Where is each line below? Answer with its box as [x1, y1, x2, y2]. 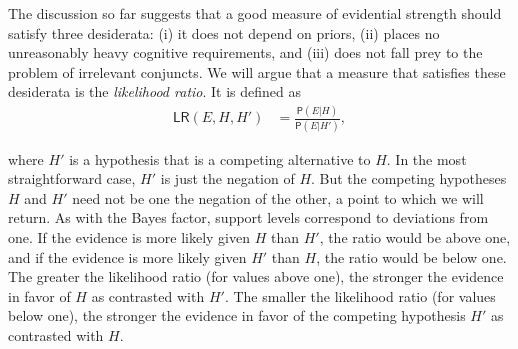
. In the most [386, 148, 467, 169]
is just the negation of [160, 168, 295, 189]
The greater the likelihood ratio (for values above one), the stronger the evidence [8, 266, 504, 287]
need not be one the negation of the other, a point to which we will [72, 187, 484, 208]
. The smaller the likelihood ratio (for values [224, 285, 496, 306]
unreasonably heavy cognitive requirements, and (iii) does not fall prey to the [8, 42, 483, 63]
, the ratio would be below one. [316, 246, 507, 267]
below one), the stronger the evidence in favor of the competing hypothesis [8, 305, 466, 326]
